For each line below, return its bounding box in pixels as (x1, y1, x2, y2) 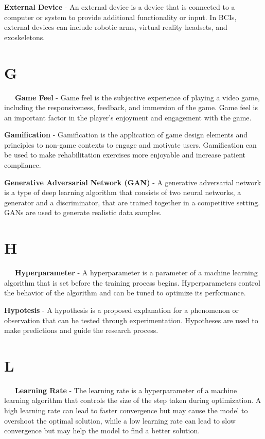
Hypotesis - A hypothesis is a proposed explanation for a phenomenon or (4, 304, 239, 315)
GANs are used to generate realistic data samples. (4, 207, 162, 218)
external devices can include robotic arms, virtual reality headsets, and (4, 22, 227, 32)
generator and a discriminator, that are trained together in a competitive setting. (4, 197, 260, 207)
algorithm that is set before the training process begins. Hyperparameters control (4, 277, 260, 288)
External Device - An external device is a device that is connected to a (4, 2, 235, 12)
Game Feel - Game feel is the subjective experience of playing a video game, (15, 92, 260, 102)
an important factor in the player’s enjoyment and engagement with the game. (4, 112, 252, 122)
